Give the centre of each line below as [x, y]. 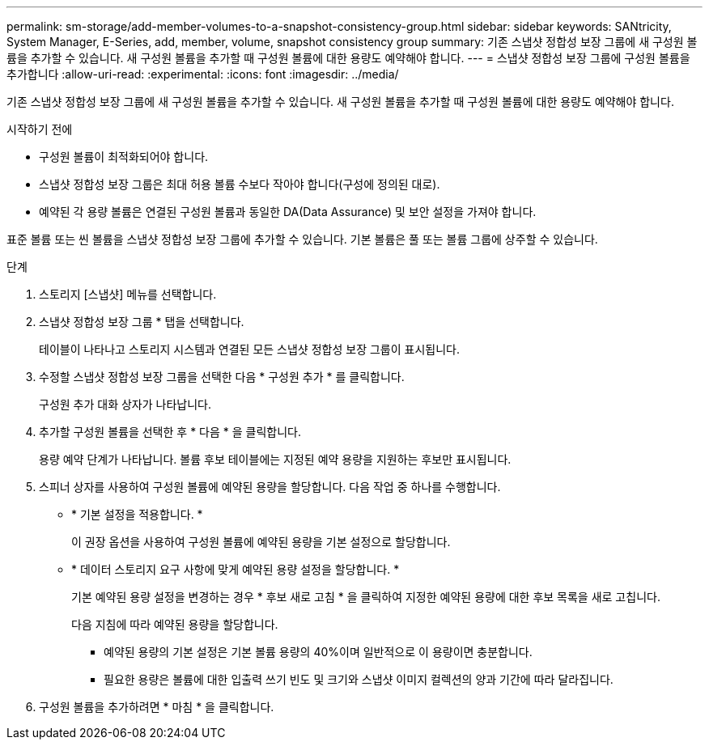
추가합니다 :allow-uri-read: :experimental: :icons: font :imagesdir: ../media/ [203, 74]
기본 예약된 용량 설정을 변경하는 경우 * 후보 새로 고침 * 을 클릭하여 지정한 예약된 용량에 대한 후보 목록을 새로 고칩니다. [366, 597]
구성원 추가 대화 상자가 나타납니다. [125, 404]
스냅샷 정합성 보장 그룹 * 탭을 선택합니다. [142, 322]
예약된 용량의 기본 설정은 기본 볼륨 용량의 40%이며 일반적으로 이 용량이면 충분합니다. [318, 652]
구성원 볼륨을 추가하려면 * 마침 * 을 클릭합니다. [157, 707]
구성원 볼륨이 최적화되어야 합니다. [124, 157]
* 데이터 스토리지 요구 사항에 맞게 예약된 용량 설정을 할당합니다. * [236, 569]
